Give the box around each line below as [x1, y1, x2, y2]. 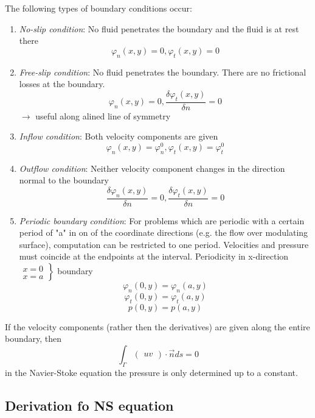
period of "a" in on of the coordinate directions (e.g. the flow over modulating [19, 226, 308, 239]
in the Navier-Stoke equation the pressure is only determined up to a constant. [5, 366, 298, 378]
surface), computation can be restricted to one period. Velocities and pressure [19, 238, 309, 250]
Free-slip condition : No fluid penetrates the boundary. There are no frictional [19, 65, 306, 78]
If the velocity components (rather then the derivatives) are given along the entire [5, 320, 310, 333]
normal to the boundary [19, 174, 109, 186]
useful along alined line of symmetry [35, 109, 171, 122]
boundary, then [5, 332, 62, 345]
